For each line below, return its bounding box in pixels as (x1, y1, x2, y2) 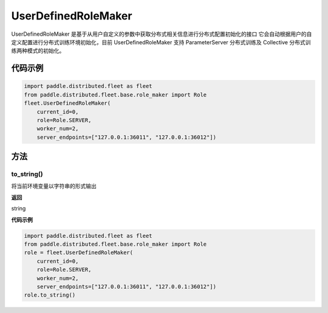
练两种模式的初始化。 (11, 47, 65, 55)
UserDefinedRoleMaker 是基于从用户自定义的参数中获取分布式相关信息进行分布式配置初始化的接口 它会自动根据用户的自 (11, 30, 312, 38)
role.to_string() (24, 292, 76, 298)
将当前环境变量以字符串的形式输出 (11, 183, 97, 190)
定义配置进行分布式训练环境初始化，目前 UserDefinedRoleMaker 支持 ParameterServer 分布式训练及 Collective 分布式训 (11, 38, 311, 45)
